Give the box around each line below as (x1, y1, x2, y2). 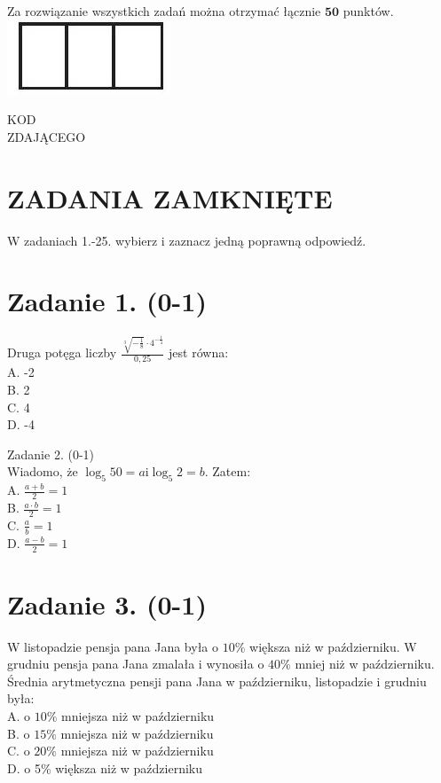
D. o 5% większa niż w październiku (7, 758, 203, 777)
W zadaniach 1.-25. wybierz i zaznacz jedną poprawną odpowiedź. (7, 231, 366, 249)
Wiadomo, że (7, 462, 78, 481)
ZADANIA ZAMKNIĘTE (7, 179, 333, 215)
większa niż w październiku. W (249, 637, 417, 655)
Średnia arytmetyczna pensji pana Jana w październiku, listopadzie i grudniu (7, 671, 427, 690)
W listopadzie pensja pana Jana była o (7, 637, 219, 655)
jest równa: (169, 343, 229, 362)
